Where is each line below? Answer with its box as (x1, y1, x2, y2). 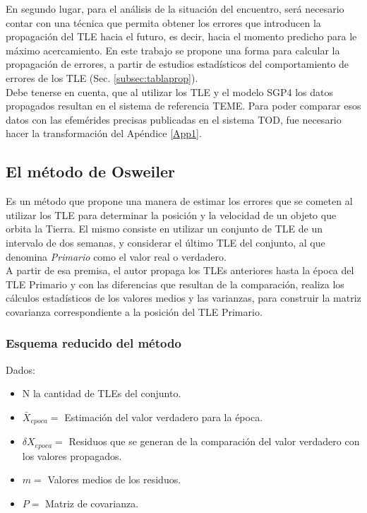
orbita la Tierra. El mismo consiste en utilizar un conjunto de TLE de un (6, 221, 323, 236)
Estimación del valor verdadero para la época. (64, 409, 263, 424)
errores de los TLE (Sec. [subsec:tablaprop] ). (6, 70, 198, 85)
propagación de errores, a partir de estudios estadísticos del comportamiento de (6, 57, 349, 71)
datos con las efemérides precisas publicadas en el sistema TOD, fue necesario (6, 112, 342, 126)
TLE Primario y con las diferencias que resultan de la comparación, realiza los (6, 276, 344, 291)
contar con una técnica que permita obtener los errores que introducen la (6, 15, 321, 30)
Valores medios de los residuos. (47, 472, 181, 487)
